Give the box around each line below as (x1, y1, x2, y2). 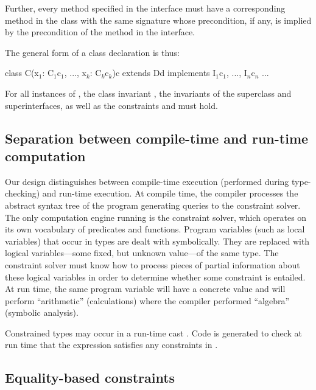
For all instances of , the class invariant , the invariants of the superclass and (5, 86, 292, 99)
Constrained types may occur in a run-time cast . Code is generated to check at (5, 326, 303, 339)
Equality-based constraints (5, 368, 175, 387)
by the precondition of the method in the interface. (5, 26, 195, 38)
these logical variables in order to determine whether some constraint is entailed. (5, 270, 306, 283)
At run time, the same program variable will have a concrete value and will (5, 282, 286, 295)
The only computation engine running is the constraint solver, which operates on (5, 211, 307, 223)
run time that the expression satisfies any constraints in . (5, 338, 218, 351)
